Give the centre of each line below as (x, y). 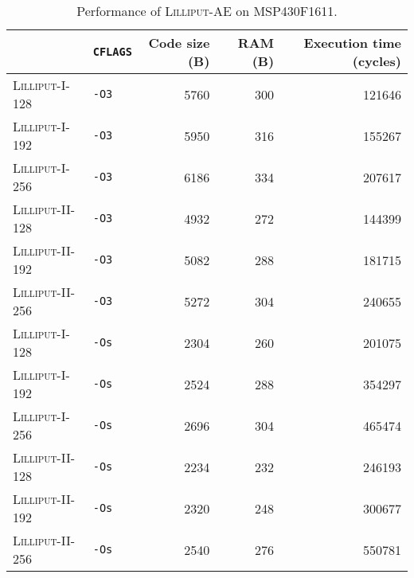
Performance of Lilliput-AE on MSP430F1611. (207, 11)
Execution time (352, 43)
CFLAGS (112, 52)
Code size (179, 43)
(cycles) (377, 61)
